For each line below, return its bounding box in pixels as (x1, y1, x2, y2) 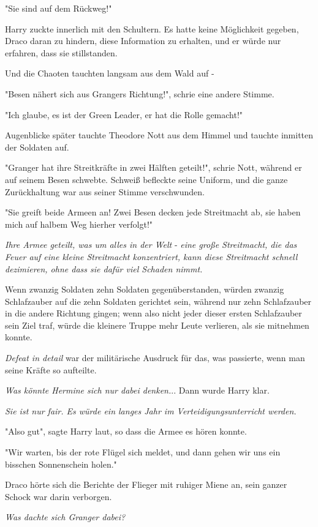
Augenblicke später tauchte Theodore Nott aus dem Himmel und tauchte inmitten (5, 129, 314, 141)
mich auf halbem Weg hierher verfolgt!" (5, 217, 153, 230)
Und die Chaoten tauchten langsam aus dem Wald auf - (5, 67, 214, 80)
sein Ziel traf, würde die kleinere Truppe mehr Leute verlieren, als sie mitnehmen (5, 318, 309, 331)
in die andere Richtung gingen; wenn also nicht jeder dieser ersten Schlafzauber (5, 307, 302, 320)
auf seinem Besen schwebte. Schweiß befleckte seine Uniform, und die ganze (5, 173, 288, 185)
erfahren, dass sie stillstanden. (5, 46, 118, 59)
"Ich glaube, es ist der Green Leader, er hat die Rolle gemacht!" (5, 108, 243, 121)
